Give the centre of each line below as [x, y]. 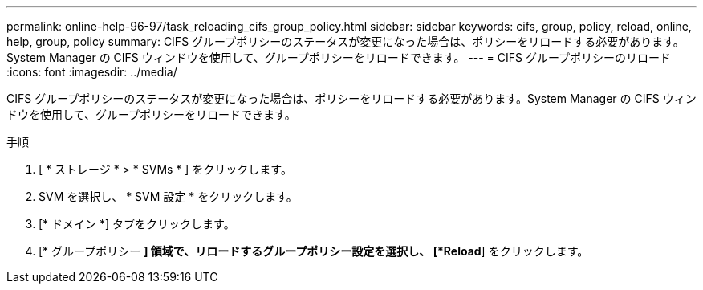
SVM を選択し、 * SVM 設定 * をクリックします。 [168, 196]
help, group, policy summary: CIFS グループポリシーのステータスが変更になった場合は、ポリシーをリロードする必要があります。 [345, 41]
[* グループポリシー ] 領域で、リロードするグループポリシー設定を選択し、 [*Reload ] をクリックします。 [314, 251]
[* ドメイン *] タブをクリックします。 [137, 224]
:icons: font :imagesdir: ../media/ [92, 72]
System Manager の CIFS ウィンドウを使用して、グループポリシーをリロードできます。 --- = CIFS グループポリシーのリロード [339, 57]
